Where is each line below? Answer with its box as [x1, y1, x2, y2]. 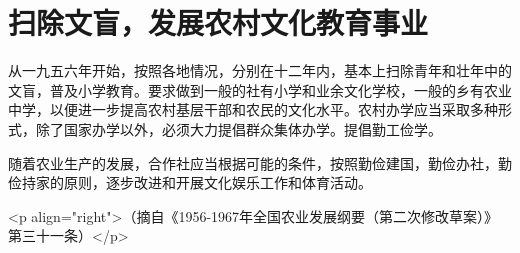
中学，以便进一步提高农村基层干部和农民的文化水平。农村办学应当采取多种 [8, 99, 498, 120]
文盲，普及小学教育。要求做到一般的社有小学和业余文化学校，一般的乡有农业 [8, 79, 512, 100]
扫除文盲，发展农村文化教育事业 [8, 2, 429, 43]
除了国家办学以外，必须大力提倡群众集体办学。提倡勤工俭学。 [35, 118, 442, 139]
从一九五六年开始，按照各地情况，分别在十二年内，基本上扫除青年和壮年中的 [8, 60, 512, 81]
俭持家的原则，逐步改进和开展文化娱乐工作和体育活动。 [8, 172, 372, 193]
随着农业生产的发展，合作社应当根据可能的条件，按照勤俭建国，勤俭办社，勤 [8, 152, 512, 173]
